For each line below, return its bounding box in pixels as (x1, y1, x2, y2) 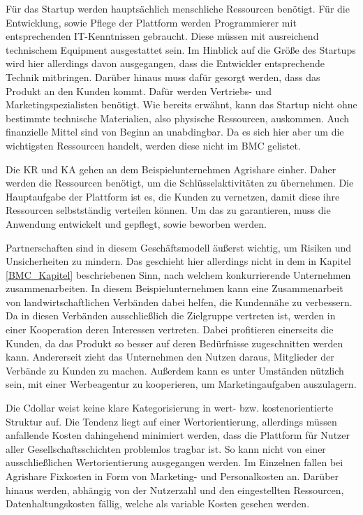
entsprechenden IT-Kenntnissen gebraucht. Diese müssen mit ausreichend (6, 29, 319, 43)
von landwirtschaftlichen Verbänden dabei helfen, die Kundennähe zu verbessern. (6, 294, 353, 309)
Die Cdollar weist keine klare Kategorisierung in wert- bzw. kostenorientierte (6, 400, 334, 415)
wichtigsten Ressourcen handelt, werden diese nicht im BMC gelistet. (6, 138, 301, 152)
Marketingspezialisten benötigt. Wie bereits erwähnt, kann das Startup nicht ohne (6, 97, 357, 112)
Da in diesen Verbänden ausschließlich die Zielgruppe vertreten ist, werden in (6, 308, 336, 323)
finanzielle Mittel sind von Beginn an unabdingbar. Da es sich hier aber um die (6, 124, 344, 139)
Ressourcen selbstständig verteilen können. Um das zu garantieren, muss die (6, 203, 331, 217)
